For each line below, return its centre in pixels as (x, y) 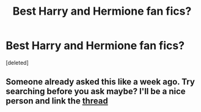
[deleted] (17, 62)
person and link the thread (57, 101)
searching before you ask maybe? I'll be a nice (96, 91)
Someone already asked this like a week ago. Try (100, 82)
